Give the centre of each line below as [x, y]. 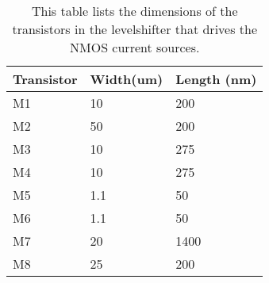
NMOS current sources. [135, 47]
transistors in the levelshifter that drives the [135, 29]
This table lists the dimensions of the [134, 11]
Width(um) [127, 79]
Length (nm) [216, 79]
